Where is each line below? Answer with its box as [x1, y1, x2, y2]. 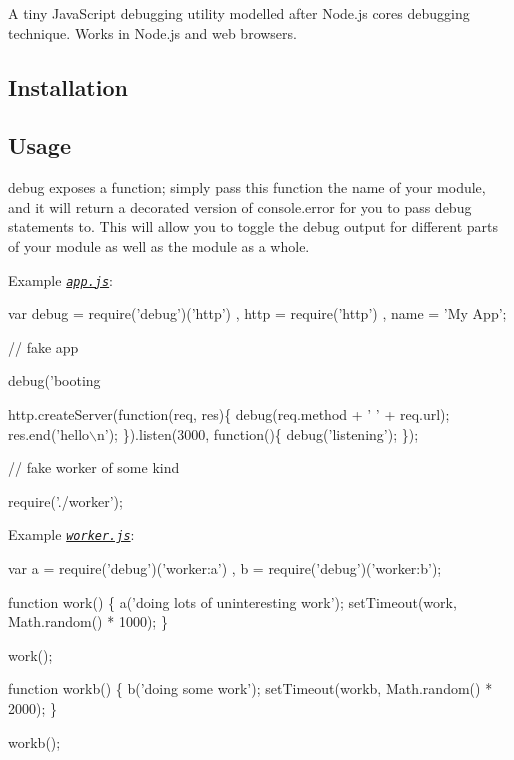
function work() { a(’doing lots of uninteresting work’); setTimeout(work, [8, 591, 457, 612]
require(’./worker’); [8, 490, 123, 511]
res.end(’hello [8, 423, 90, 444]
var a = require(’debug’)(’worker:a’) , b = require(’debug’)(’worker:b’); [8, 558, 442, 579]
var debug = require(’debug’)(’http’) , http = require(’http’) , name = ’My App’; [8, 303, 507, 324]
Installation [8, 71, 128, 102]
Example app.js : [8, 269, 114, 290]
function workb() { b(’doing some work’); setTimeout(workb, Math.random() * [8, 678, 493, 699]
